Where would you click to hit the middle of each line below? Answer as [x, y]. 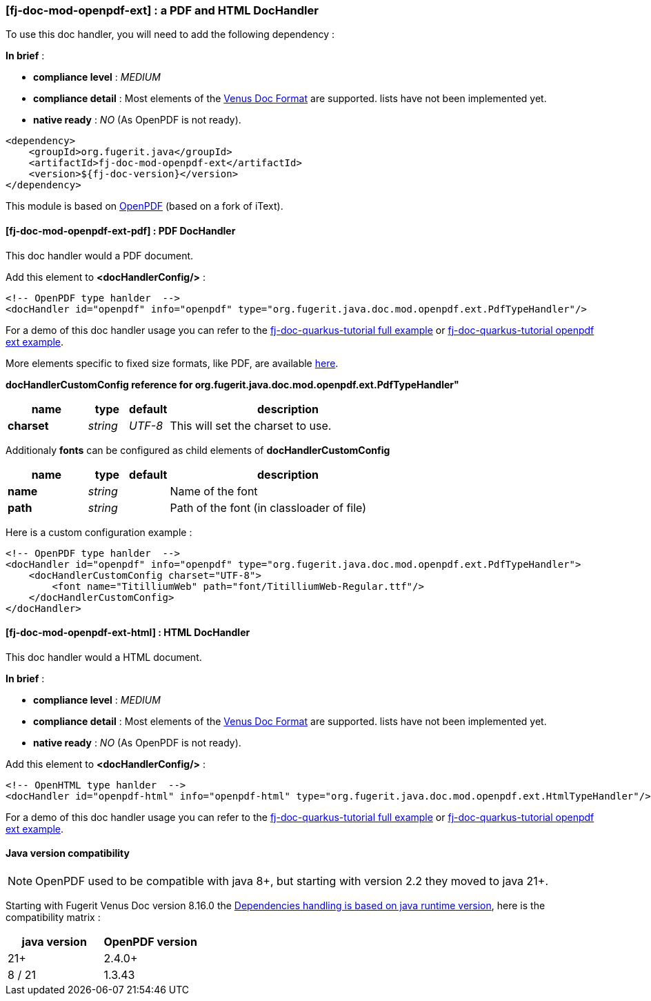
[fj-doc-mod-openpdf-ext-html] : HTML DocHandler [128, 633]
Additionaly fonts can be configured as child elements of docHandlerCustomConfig [198, 450]
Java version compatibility [68, 853]
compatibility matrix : [53, 918]
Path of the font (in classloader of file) [268, 507]
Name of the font [214, 491]
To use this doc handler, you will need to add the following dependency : [170, 34]
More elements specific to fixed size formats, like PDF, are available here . [172, 363]
